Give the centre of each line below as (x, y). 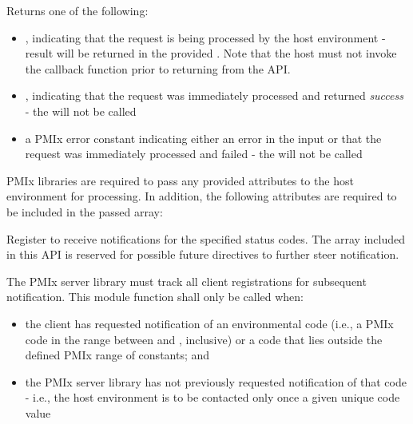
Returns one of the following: (77, 10)
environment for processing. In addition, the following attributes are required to (202, 196)
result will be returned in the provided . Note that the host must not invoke (211, 53)
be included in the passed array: (85, 211)
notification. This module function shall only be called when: (155, 297)
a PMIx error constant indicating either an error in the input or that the (203, 138)
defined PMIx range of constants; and (117, 355)
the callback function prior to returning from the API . (158, 68)
